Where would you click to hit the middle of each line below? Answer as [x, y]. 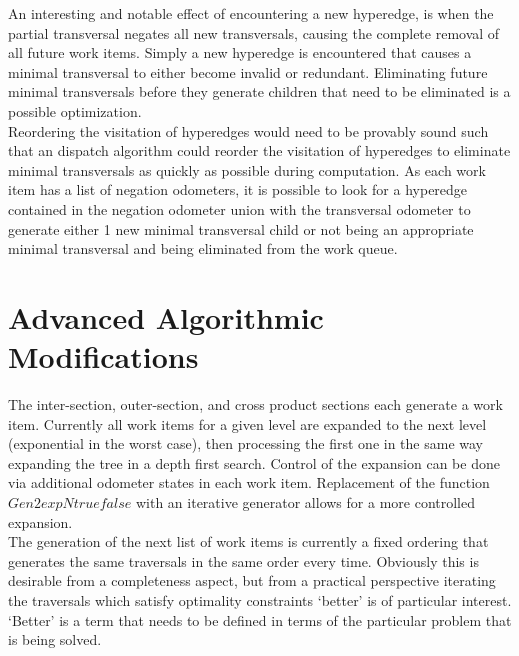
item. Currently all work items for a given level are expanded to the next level [247, 423]
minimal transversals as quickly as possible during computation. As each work [247, 169]
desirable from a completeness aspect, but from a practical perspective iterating [252, 580]
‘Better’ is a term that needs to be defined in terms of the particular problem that [260, 619]
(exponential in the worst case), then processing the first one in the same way [245, 443]
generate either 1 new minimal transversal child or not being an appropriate [241, 228]
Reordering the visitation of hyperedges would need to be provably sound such [248, 130]
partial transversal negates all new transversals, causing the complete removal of [254, 32]
